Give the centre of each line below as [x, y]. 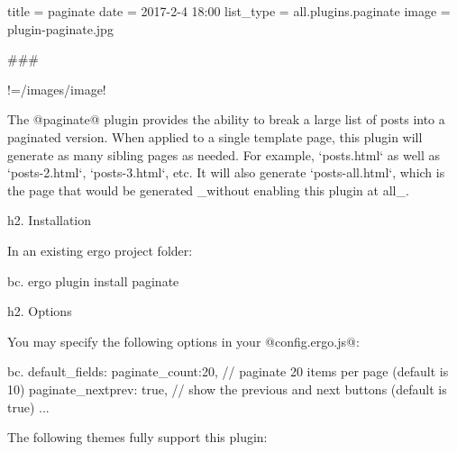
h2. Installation [50, 220]
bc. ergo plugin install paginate [93, 280]
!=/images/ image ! [57, 89]
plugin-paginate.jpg [60, 28]
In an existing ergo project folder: [100, 250]
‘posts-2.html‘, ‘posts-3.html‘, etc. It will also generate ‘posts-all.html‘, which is [226, 172]
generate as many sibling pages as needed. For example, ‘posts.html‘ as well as [224, 154]
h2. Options [40, 311]
